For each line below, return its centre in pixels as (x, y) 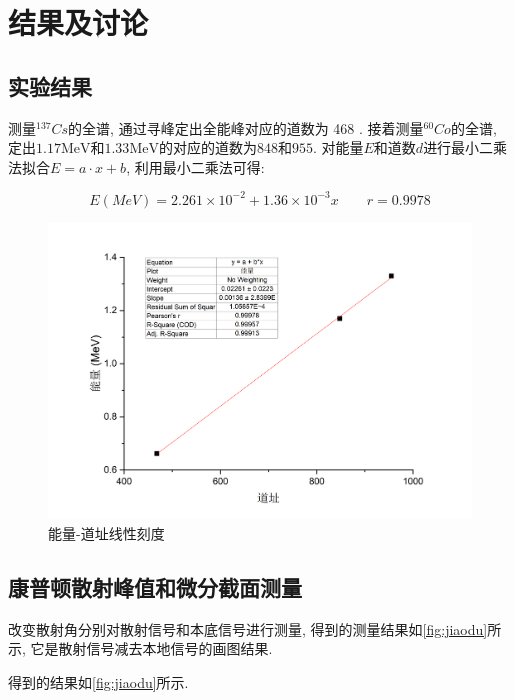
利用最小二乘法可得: (199, 166)
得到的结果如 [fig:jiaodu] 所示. (98, 681)
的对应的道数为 (207, 147)
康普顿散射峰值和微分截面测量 (155, 586)
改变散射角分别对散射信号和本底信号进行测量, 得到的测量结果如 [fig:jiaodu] (248, 628)
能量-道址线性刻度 (106, 532)
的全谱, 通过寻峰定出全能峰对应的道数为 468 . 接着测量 (246, 127)
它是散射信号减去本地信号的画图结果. (151, 648)
